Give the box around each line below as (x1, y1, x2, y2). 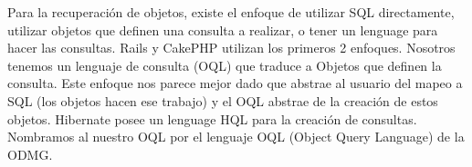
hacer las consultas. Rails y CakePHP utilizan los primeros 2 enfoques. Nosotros (7, 38, 456, 57)
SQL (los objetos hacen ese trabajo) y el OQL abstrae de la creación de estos (7, 91, 438, 110)
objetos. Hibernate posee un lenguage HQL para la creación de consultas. (7, 109, 417, 128)
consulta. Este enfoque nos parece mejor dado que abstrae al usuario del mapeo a (7, 74, 463, 93)
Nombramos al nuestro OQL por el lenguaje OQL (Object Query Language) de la (7, 127, 465, 146)
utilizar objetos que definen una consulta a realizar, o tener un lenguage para (7, 20, 438, 39)
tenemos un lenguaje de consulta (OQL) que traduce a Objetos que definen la (7, 55, 442, 74)
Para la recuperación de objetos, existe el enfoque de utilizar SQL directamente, (7, 3, 455, 21)
